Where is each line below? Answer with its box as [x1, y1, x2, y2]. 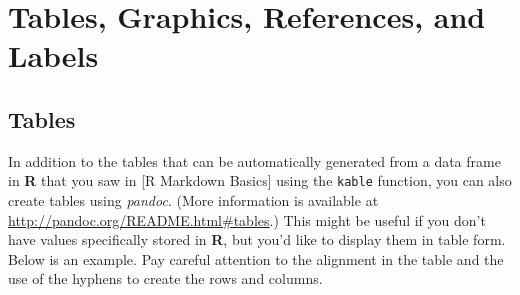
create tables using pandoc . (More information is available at [8, 190, 379, 211]
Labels [8, 35, 99, 76]
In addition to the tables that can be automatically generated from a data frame [8, 150, 501, 171]
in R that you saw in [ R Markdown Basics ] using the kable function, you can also [8, 170, 512, 191]
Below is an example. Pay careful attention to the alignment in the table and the [8, 248, 504, 269]
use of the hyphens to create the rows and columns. [8, 268, 323, 289]
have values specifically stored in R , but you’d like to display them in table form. [8, 229, 506, 250]
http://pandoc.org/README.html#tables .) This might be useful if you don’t [8, 209, 486, 230]
